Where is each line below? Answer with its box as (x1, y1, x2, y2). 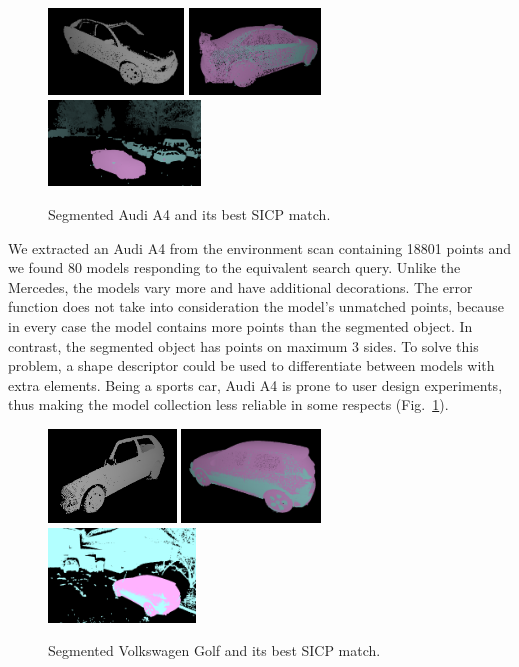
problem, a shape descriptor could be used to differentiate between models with (8, 355, 495, 376)
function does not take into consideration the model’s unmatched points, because (8, 296, 504, 317)
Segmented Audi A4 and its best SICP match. (48, 204, 331, 225)
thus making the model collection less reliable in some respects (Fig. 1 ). (8, 394, 449, 415)
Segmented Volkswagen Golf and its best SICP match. (48, 640, 381, 661)
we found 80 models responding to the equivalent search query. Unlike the (8, 257, 461, 278)
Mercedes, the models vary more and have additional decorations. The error (8, 276, 473, 297)
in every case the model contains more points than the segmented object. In (8, 316, 473, 336)
